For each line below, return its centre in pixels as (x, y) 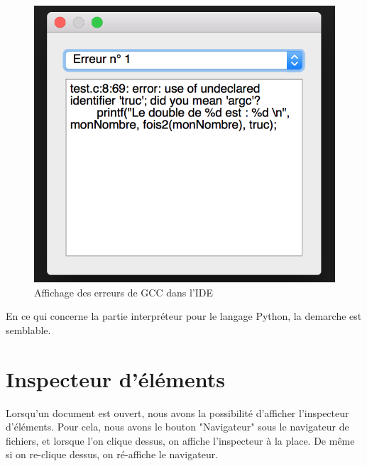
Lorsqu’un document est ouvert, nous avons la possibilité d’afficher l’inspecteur (177, 412)
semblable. (28, 329)
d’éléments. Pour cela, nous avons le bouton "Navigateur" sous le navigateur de (177, 427)
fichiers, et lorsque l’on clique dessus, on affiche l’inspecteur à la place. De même (180, 440)
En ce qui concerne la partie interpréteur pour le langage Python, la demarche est (184, 316)
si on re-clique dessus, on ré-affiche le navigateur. (112, 454)
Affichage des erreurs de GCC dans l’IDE (124, 292)
